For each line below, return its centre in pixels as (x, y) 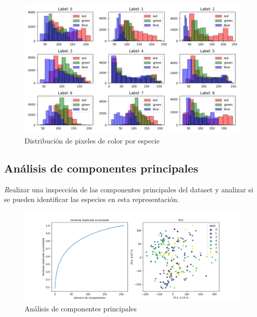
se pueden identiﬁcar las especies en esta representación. (92, 199)
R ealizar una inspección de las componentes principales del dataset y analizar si (129, 189)
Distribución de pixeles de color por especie (92, 140)
